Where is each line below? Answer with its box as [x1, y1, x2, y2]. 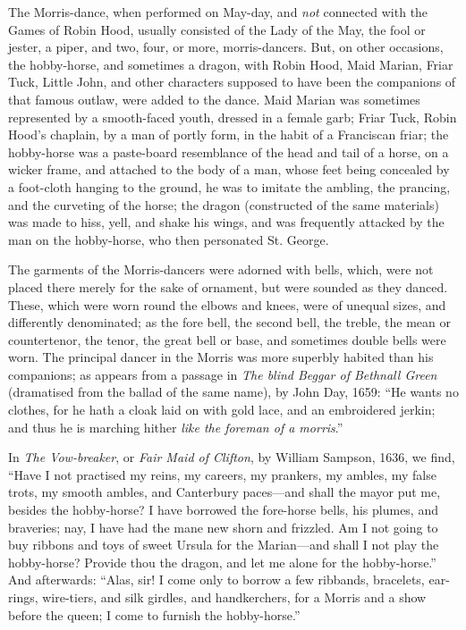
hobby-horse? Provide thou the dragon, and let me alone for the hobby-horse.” [8, 552, 436, 571]
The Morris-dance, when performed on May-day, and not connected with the [8, 3, 428, 21]
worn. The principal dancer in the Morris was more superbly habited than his [8, 348, 434, 366]
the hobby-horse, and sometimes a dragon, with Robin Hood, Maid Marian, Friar [8, 55, 453, 73]
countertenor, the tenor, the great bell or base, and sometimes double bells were [8, 330, 446, 349]
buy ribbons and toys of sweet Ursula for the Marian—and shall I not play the [8, 535, 439, 554]
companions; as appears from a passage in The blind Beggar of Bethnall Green [8, 365, 437, 383]
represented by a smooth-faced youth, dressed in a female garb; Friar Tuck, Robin [8, 107, 457, 126]
